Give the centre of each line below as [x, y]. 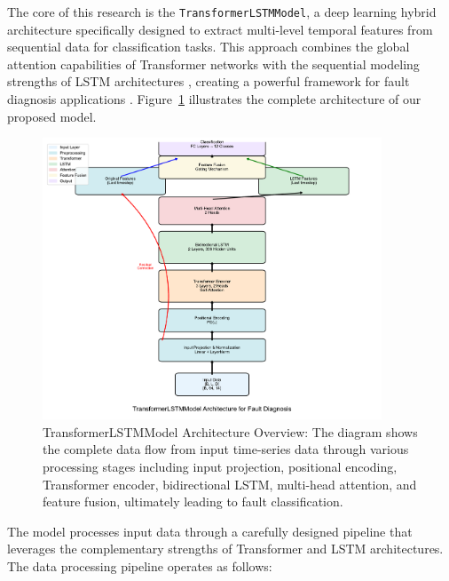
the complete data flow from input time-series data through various [226, 449]
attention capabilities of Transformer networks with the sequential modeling [213, 64]
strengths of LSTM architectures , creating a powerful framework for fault [209, 81]
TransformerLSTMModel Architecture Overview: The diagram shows [230, 431]
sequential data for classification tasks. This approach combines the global [209, 47]
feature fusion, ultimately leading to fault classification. [193, 501]
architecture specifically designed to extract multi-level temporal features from [220, 29]
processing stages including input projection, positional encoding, [220, 467]
